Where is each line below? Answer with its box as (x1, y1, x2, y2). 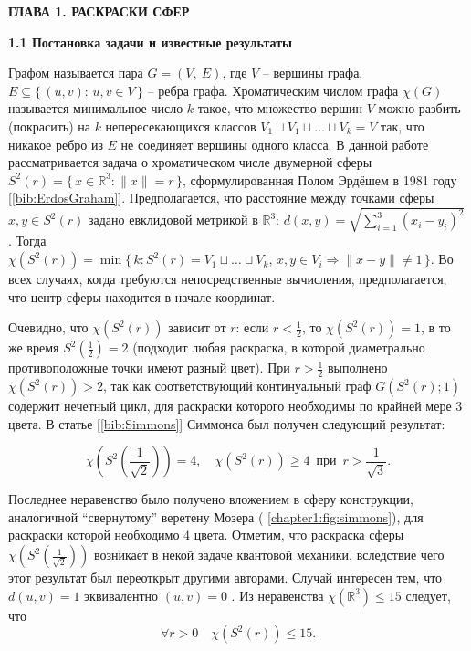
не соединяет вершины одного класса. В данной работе (120, 134, 429, 153)
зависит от (168, 318, 226, 337)
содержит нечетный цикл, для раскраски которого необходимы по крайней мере (8, 396, 452, 415)
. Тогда (8, 231, 47, 250)
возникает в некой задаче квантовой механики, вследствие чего (93, 545, 445, 564)
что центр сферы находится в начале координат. (8, 287, 276, 306)
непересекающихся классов (105, 116, 256, 135)
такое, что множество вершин (197, 99, 363, 118)
